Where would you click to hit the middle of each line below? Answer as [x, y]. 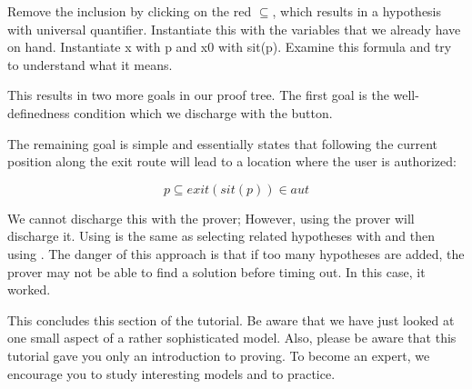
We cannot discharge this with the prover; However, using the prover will [211, 218]
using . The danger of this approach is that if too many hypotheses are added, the [236, 253]
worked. [29, 289]
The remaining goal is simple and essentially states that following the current [223, 143]
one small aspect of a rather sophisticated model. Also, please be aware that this [232, 338]
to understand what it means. [90, 64]
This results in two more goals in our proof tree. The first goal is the [198, 95]
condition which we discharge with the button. [203, 112]
